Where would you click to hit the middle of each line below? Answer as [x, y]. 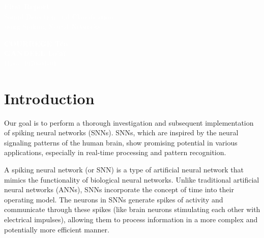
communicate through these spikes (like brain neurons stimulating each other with [132, 209]
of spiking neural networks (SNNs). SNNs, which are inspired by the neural [121, 132]
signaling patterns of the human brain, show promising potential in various [121, 142]
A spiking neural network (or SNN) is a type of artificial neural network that [124, 170]
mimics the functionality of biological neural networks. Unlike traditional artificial [132, 179]
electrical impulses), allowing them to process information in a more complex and [131, 219]
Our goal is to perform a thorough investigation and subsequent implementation [129, 122]
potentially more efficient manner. [57, 229]
